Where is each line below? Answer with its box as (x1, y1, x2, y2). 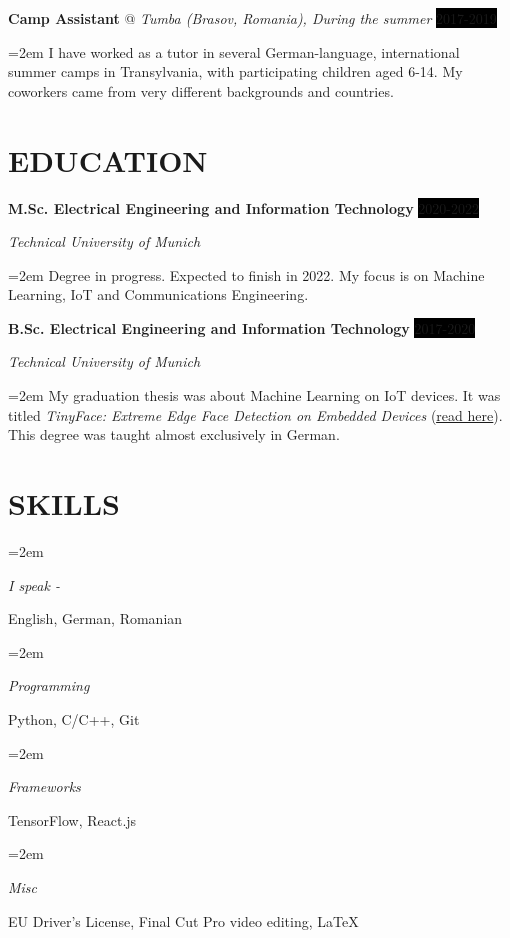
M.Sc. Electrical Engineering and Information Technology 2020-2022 (8, 197, 479, 218)
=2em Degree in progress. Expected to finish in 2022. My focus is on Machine (8, 264, 485, 285)
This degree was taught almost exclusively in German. (8, 424, 340, 445)
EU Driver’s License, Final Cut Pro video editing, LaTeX (8, 910, 359, 931)
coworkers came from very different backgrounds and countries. (8, 80, 394, 101)
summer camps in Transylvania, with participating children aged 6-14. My (8, 61, 463, 82)
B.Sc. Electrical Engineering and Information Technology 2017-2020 (8, 317, 476, 338)
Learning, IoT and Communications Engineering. (8, 284, 309, 305)
